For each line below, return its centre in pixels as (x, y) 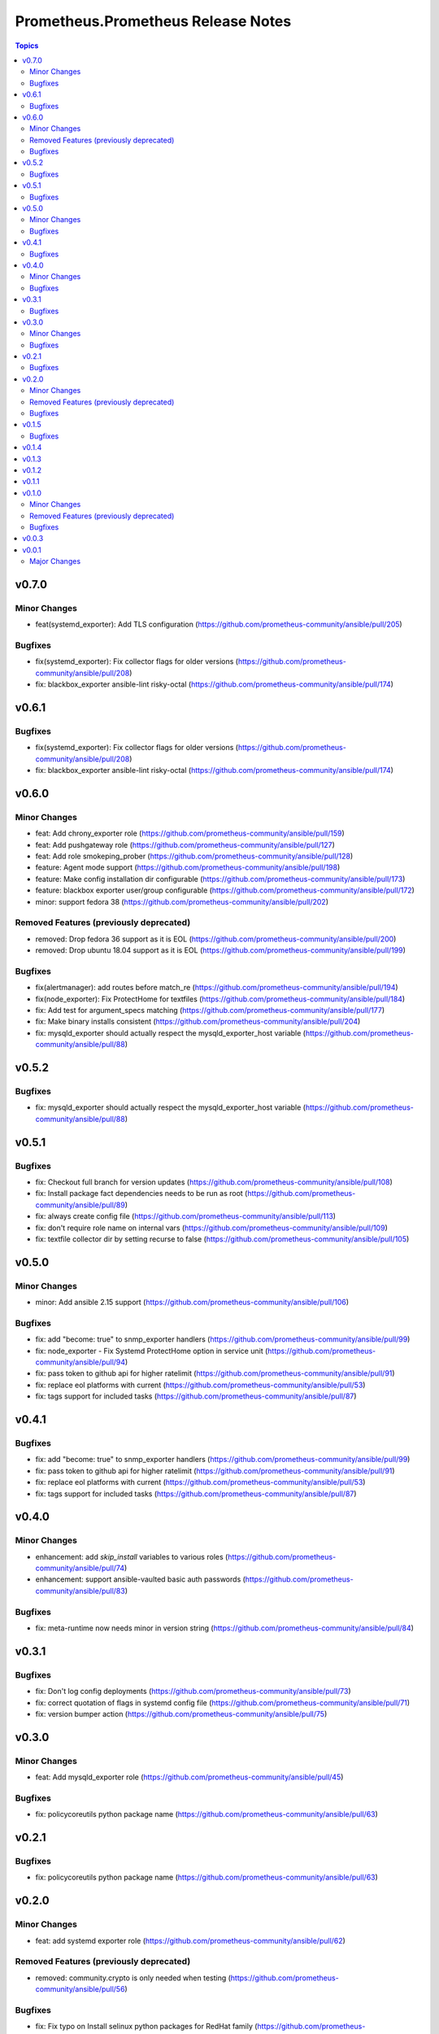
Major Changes (55, 561)
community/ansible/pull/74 (80, 1568)
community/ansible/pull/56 (80, 1989)
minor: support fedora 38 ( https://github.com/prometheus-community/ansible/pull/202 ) (182, 901)
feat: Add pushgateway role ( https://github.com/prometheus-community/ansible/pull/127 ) (185, 845)
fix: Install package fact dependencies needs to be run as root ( (141, 1194)
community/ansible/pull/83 (80, 1591)
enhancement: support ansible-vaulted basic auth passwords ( (140, 1579)
